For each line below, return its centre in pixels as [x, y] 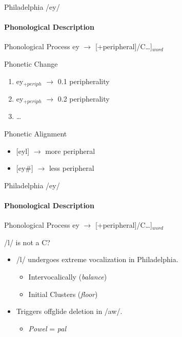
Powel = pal [47, 328]
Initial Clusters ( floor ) [63, 294]
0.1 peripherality [84, 81]
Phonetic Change [31, 63]
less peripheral [72, 168]
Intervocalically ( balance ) [68, 277]
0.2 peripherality [84, 99]
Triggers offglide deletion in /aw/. [69, 311]
